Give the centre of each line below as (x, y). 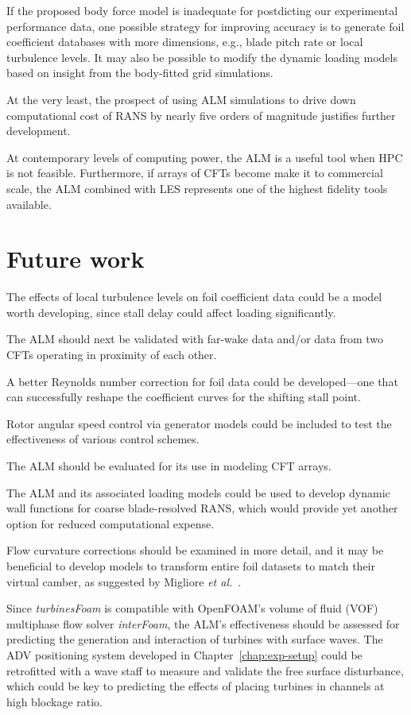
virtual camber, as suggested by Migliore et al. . (124, 581)
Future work (76, 259)
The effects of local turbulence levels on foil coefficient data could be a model (194, 297)
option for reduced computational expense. (111, 523)
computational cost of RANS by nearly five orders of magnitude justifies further (201, 115)
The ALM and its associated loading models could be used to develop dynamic (198, 492)
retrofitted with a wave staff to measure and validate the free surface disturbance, (205, 670)
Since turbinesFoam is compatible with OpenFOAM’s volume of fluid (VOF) (192, 608)
